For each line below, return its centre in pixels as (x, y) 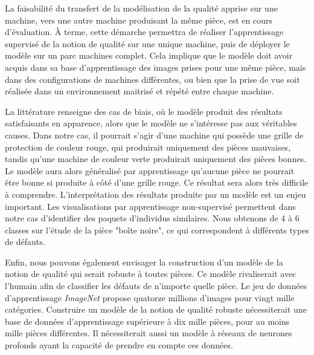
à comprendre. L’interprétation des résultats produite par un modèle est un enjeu (155, 194)
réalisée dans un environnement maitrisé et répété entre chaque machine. (139, 91)
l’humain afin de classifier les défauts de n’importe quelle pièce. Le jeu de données (156, 286)
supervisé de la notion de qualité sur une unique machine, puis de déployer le (147, 43)
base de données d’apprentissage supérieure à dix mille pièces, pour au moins (147, 321)
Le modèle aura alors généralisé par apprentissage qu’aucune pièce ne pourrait (150, 170)
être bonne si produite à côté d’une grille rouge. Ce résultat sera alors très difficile (157, 182)
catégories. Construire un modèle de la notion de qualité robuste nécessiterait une (156, 309)
